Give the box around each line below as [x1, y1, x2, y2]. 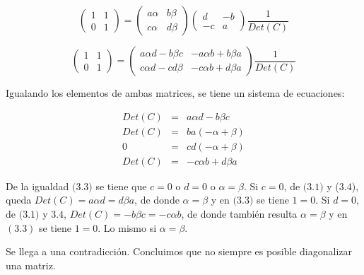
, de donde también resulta [181, 206, 298, 221]
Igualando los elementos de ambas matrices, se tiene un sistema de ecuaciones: [6, 86, 345, 100]
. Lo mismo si [98, 220, 157, 235]
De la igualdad [6, 178, 69, 193]
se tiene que [95, 178, 147, 193]
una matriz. [6, 257, 56, 272]
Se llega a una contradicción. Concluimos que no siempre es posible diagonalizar [6, 244, 353, 259]
